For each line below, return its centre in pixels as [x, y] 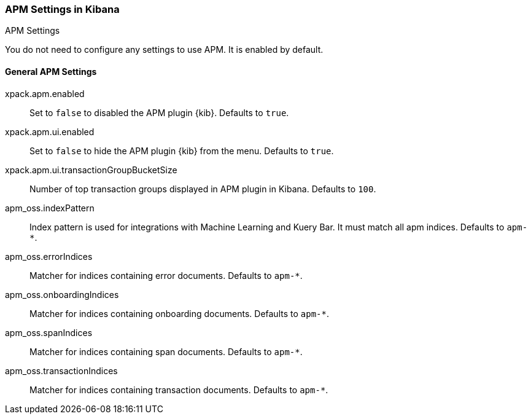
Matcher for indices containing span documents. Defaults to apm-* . [166, 351]
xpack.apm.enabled [45, 93]
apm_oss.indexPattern [50, 208]
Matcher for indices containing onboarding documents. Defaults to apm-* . [179, 313]
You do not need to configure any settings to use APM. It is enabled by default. [164, 50]
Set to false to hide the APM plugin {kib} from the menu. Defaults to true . [182, 151]
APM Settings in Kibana [62, 9]
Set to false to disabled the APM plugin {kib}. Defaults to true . [159, 112]
